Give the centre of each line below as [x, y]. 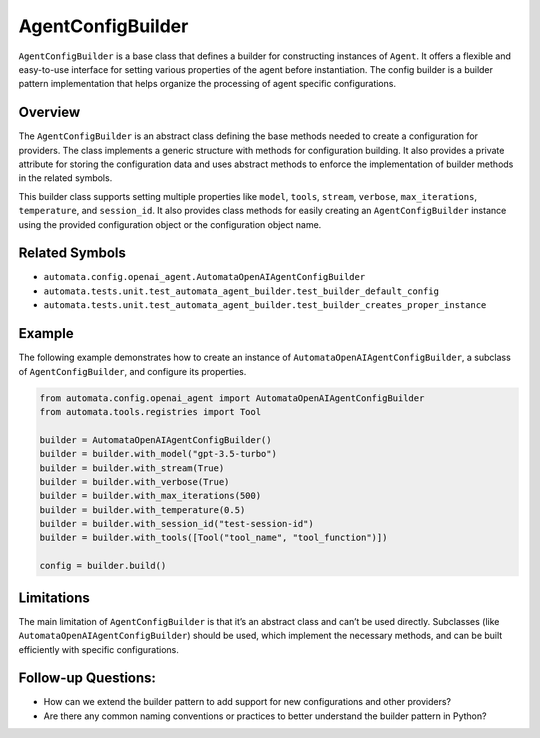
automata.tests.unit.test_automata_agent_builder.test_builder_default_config [241, 291]
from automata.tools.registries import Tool [150, 411]
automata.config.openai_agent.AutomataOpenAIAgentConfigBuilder [204, 277]
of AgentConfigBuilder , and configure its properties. [132, 371]
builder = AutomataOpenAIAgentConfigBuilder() [155, 439]
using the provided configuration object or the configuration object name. [170, 224]
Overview [49, 112]
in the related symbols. [65, 178]
